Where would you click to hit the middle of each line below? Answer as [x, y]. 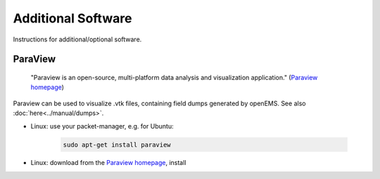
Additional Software [72, 18]
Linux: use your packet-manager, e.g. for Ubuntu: [102, 126]
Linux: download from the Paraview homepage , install [108, 163]
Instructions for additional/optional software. [77, 39]
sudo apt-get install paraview [117, 145]
